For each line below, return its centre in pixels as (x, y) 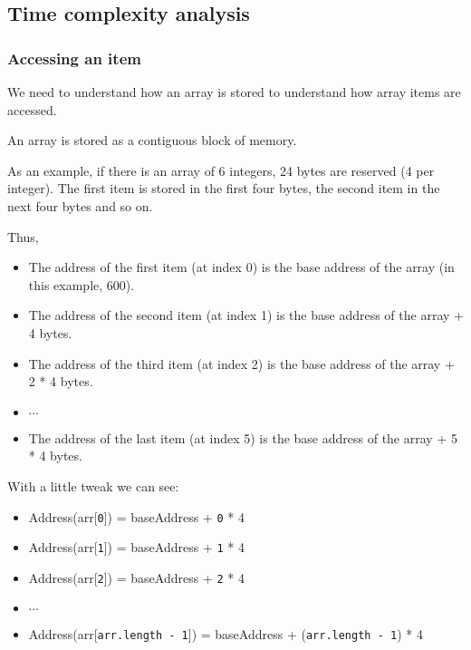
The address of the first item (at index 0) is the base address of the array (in (241, 267)
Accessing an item (74, 58)
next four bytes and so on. (80, 205)
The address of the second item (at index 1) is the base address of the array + (246, 315)
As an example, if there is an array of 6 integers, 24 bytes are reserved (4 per (221, 170)
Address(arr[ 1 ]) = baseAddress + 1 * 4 (136, 547)
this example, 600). (82, 284)
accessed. (32, 109)
